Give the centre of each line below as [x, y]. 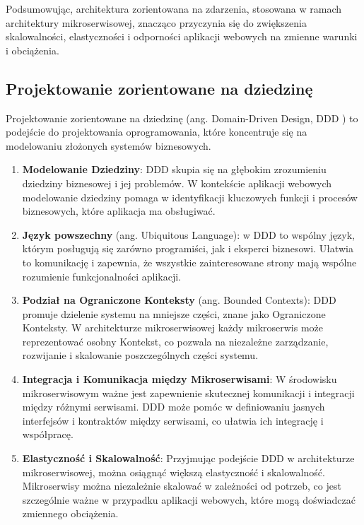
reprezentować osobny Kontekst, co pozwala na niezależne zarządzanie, [175, 341]
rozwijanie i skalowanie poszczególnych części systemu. [140, 355]
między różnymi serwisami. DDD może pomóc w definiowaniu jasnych [174, 407]
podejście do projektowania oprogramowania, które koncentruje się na [157, 132]
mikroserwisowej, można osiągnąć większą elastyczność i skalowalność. [174, 472]
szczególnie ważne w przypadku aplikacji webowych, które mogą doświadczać [189, 499]
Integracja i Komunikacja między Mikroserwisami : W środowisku [180, 379]
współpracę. [48, 434]
